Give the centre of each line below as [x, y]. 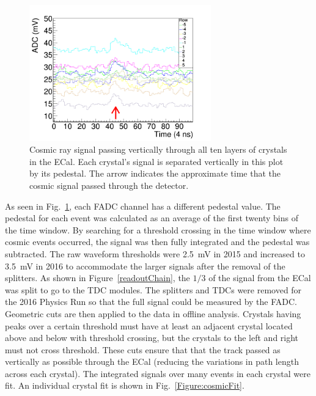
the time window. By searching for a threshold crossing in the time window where [158, 229]
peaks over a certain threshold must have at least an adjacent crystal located [149, 325]
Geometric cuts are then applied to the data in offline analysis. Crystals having [153, 313]
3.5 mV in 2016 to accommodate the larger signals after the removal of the [145, 266]
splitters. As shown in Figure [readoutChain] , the [97, 278]
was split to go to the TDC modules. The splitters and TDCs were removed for [153, 289]
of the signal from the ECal [260, 278]
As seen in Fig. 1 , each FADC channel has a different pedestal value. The [143, 206]
